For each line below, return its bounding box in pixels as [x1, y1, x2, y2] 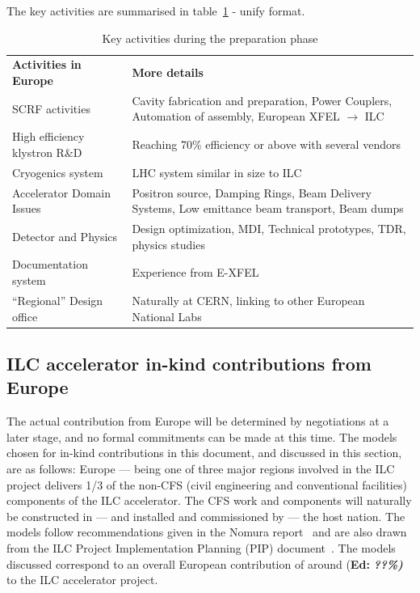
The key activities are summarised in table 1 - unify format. [6, 2, 305, 19]
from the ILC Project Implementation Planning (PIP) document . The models [6, 539, 396, 556]
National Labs [132, 307, 202, 324]
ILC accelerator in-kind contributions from [6, 350, 372, 375]
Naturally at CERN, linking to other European [132, 291, 365, 308]
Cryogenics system [12, 163, 103, 180]
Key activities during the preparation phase [102, 29, 318, 46]
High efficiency [12, 128, 85, 145]
